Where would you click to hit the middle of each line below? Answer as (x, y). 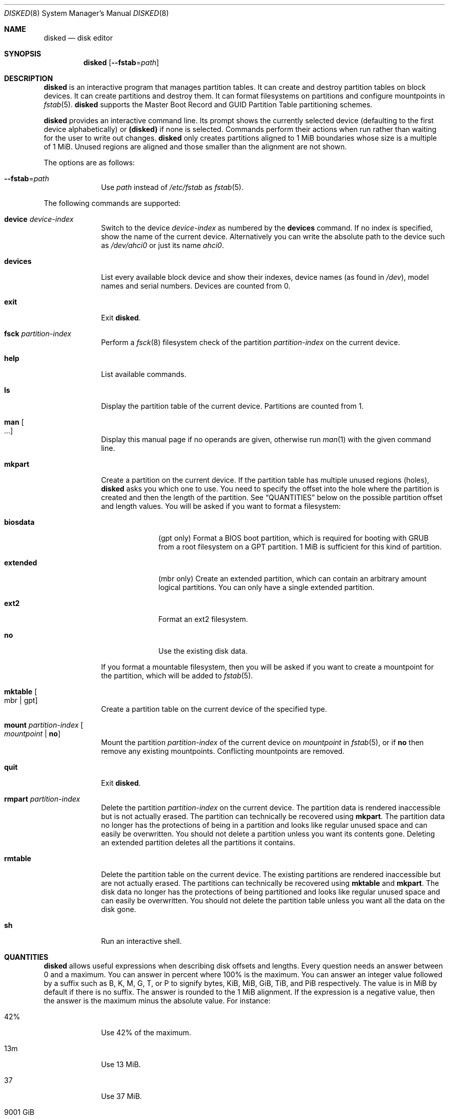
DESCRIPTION (29, 78)
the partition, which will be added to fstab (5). (177, 676)
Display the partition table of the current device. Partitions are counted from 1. (232, 406)
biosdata (19, 522)
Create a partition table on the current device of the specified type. (214, 709)
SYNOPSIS (23, 54)
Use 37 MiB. (121, 1096)
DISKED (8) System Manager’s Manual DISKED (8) (87, 13)
